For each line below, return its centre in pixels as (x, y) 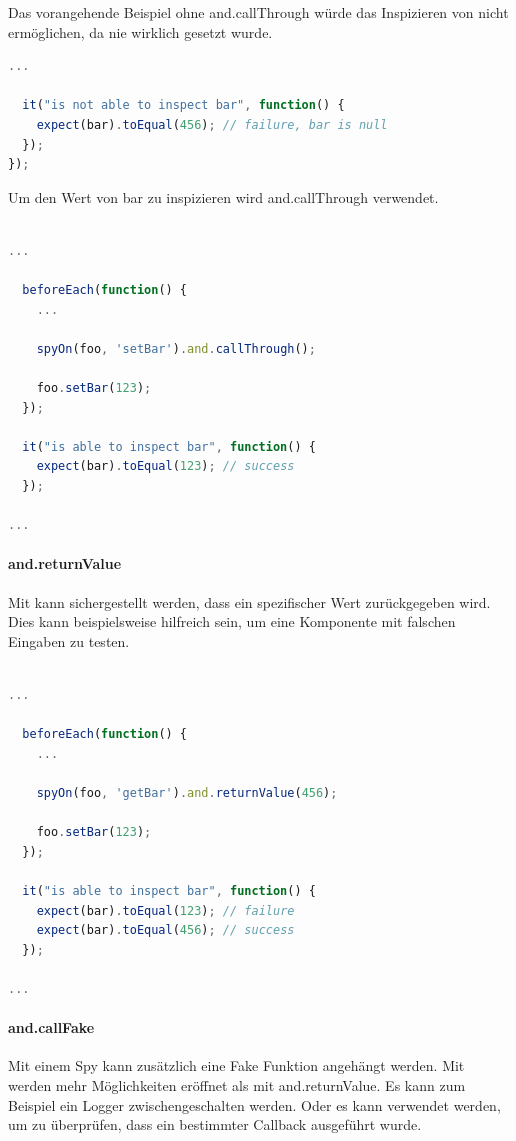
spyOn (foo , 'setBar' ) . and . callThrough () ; (176, 348)
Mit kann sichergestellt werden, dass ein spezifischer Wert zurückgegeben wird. (249, 601)
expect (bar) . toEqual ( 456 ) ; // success (165, 930)
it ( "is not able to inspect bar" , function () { (183, 105)
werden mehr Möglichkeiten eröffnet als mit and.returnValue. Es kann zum (237, 1084)
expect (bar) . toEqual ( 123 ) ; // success (165, 466)
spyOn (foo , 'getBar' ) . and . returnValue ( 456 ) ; (187, 792)
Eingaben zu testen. (69, 640)
